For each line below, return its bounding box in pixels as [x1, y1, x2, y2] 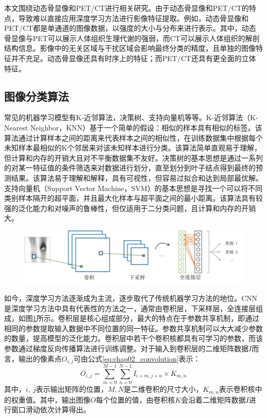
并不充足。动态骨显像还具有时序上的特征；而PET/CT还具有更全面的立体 [11, 52, 256, 63]
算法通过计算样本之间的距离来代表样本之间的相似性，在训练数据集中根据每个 [4, 132, 263, 143]
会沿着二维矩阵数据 [181, 394, 246, 405]
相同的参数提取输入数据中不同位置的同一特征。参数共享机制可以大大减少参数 [4, 322, 263, 333]
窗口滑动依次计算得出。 [11, 404, 90, 415]
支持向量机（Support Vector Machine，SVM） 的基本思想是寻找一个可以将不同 [4, 182, 262, 193]
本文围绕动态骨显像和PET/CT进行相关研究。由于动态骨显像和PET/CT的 [4, 3, 249, 13]
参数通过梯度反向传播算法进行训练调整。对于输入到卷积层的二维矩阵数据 [4, 343, 249, 353]
